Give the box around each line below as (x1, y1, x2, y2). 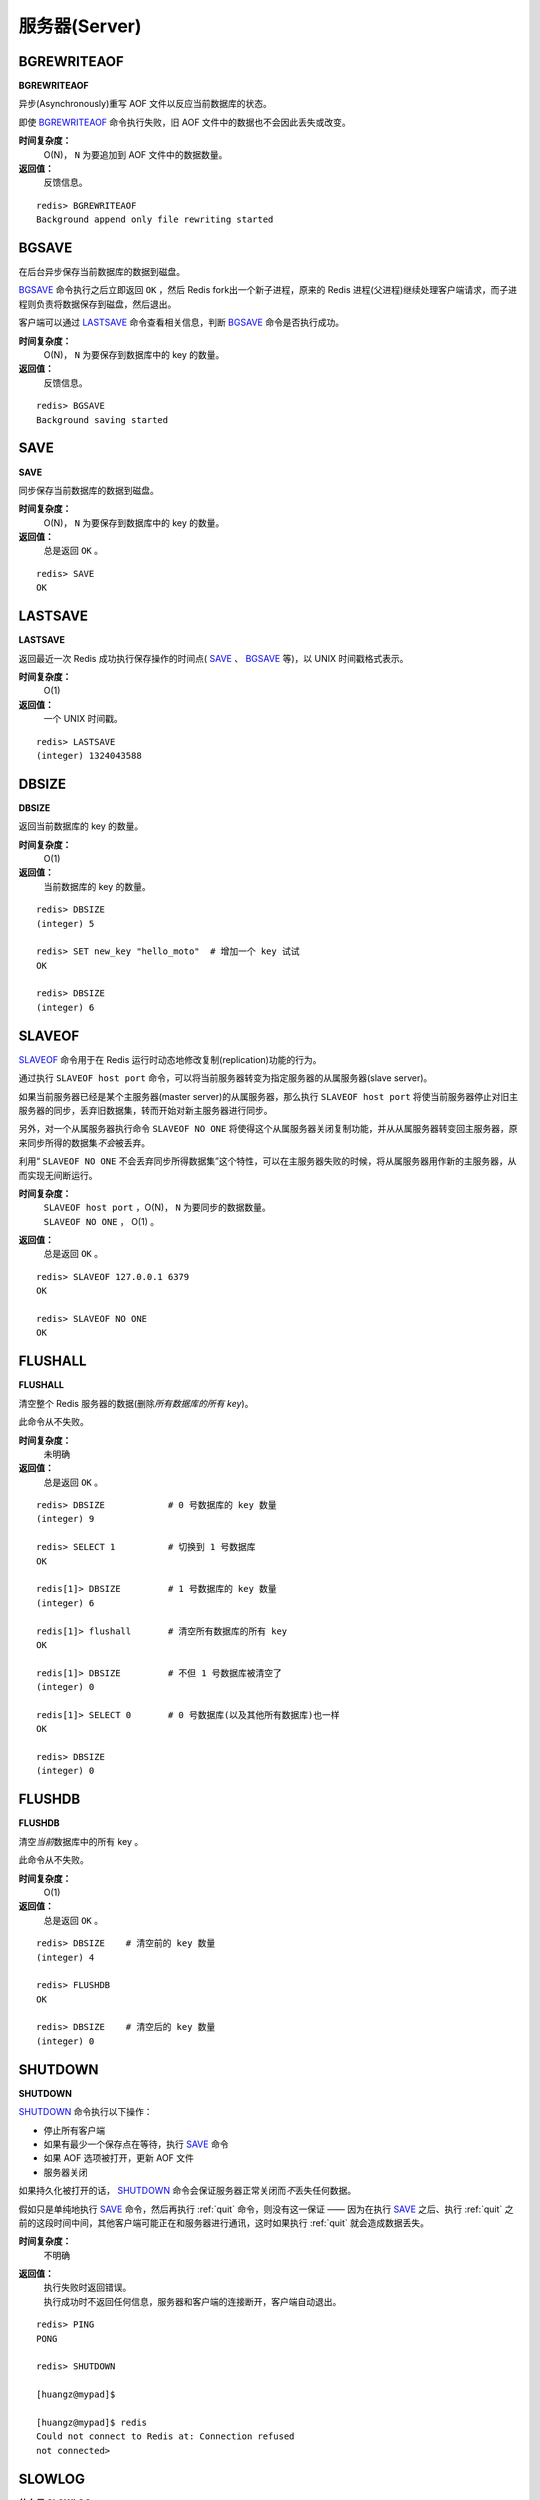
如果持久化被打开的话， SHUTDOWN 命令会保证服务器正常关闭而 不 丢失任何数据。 (18, 2185, 357, 2197)
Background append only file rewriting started (36, 214, 274, 225)
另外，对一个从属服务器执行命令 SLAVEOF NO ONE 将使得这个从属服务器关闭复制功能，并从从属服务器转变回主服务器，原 (18, 1123, 518, 1135)
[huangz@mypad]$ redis (36, 2416, 148, 2428)
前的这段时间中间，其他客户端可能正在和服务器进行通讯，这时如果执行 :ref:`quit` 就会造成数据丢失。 (18, 2216, 430, 2229)
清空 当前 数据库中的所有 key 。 (18, 1835, 144, 1847)
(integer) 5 (36, 918, 95, 929)
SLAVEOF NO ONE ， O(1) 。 (43, 1215, 160, 1227)
